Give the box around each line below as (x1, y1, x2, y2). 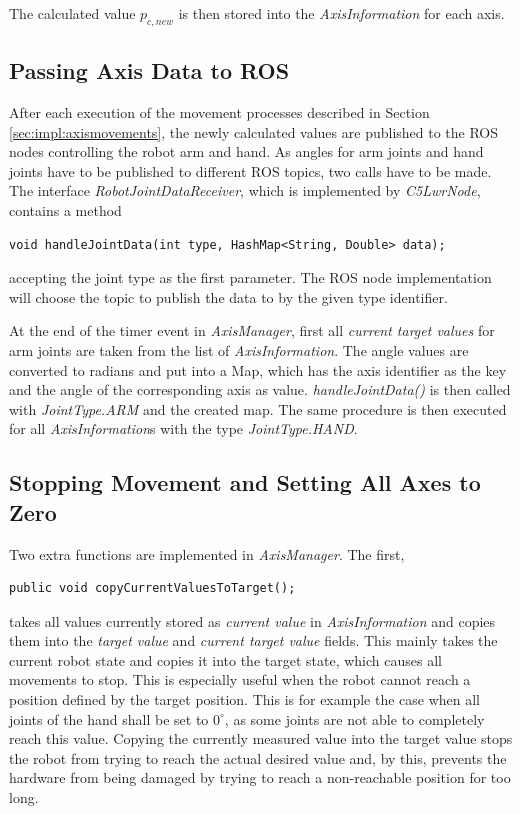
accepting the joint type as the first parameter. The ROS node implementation (9, 267, 492, 288)
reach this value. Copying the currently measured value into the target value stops (9, 728, 513, 749)
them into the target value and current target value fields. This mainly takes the (9, 630, 498, 651)
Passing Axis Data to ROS (9, 55, 290, 86)
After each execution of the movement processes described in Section (9, 102, 430, 122)
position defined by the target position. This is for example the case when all (9, 689, 481, 710)
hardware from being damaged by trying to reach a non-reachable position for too (9, 767, 511, 788)
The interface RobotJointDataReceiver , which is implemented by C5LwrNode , (9, 180, 481, 201)
